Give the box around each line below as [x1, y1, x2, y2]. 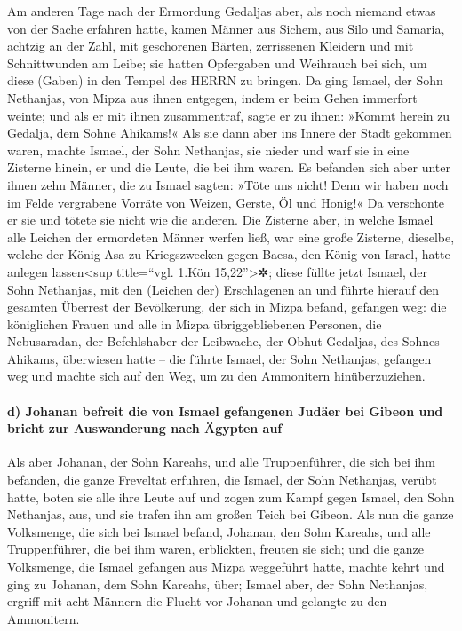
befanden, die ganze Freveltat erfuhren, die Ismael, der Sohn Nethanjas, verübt [7, 470, 437, 489]
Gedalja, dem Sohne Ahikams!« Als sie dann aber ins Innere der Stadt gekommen [7, 123, 452, 142]
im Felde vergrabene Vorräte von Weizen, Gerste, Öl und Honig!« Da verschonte [7, 193, 445, 211]
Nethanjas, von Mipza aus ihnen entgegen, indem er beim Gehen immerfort [7, 88, 418, 106]
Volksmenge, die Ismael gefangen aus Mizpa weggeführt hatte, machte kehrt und [7, 557, 445, 576]
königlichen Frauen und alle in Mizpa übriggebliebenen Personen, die [7, 314, 382, 333]
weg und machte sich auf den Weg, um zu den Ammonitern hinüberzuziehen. [7, 367, 426, 385]
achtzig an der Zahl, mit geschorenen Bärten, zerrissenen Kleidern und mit [7, 36, 414, 55]
